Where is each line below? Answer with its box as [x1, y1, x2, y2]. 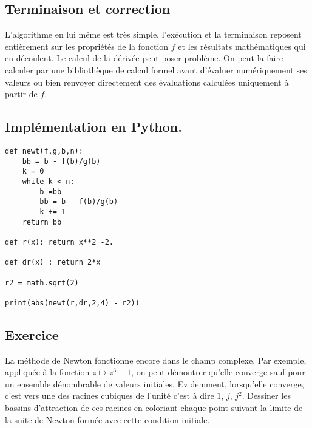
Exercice [5, 325, 59, 344]
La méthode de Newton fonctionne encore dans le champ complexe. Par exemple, [5, 353, 307, 366]
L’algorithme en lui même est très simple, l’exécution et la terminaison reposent [5, 28, 302, 41]
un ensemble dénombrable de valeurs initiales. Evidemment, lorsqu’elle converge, [5, 377, 304, 390]
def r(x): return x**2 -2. [5, 237, 114, 246]
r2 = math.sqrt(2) [5, 278, 79, 287]
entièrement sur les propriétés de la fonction [5, 39, 169, 52]
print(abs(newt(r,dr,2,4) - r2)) [5, 298, 140, 307]
